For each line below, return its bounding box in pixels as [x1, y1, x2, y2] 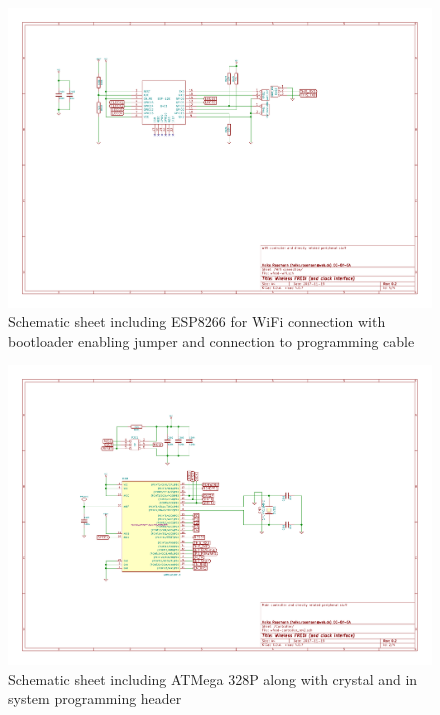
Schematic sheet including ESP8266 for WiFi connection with [8, 311, 386, 332]
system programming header [8, 688, 182, 709]
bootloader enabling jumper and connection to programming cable [8, 330, 415, 351]
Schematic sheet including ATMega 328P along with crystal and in [8, 668, 418, 689]
